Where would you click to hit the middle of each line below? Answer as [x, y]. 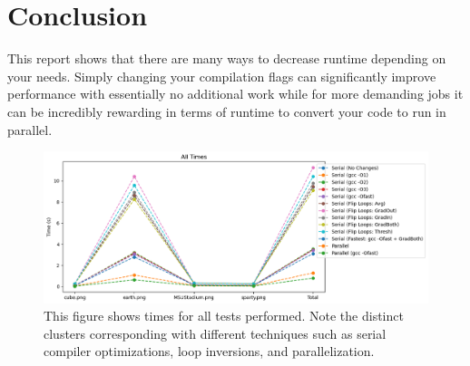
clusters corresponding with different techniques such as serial [215, 333]
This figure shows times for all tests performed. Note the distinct [224, 316]
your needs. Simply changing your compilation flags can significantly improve [222, 76]
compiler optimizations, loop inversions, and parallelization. [209, 351]
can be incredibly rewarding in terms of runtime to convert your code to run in [227, 111]
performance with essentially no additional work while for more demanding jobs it [235, 94]
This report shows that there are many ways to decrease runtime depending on [227, 58]
